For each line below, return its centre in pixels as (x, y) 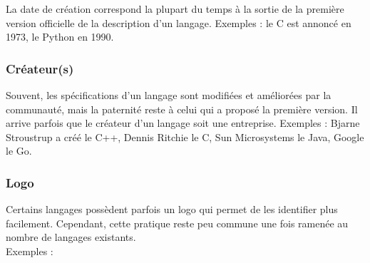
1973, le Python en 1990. (60, 37)
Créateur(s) (40, 68)
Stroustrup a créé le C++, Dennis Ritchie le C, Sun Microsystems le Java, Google (185, 136)
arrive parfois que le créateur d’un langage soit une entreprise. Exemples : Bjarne (183, 123)
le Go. (19, 151)
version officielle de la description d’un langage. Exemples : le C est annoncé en (179, 22)
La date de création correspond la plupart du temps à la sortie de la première (175, 9)
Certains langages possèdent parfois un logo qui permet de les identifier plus (172, 209)
